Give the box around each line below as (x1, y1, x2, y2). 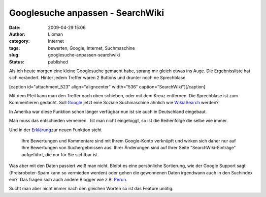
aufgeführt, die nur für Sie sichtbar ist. (21, 151, 100, 157)
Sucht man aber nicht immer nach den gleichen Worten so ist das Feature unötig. (9, 186, 174, 192)
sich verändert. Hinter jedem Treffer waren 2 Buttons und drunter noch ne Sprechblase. (9, 75, 187, 81)
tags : (9, 45, 20, 51)
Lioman (48, 31, 64, 37)
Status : (9, 59, 25, 65)
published (48, 59, 68, 65)
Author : (9, 31, 26, 37)
